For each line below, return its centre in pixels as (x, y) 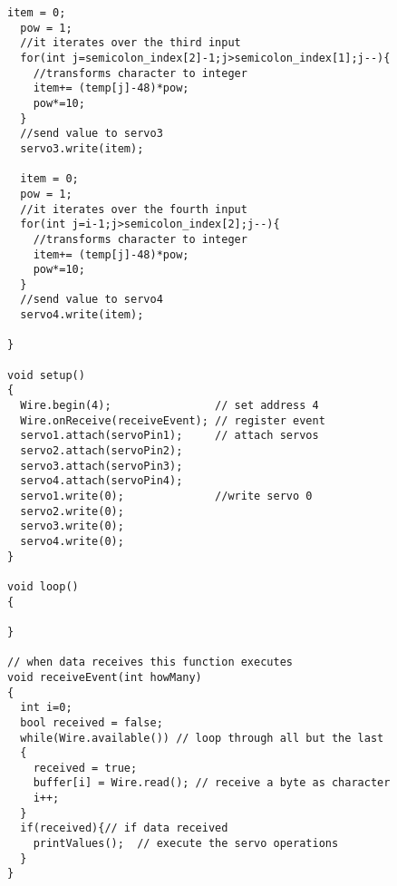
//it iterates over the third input (131, 43)
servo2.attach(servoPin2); (102, 451)
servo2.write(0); (72, 511)
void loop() (43, 586)
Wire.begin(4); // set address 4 (169, 406)
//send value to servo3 (92, 134)
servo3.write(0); (72, 526)
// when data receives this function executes (150, 662)
